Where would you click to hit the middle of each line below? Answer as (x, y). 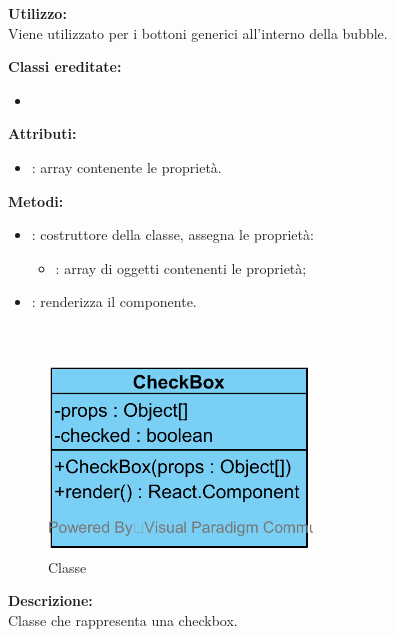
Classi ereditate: (65, 66)
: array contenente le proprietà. (126, 166)
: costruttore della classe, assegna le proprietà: (172, 234)
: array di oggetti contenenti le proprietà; (181, 267)
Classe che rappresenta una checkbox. (123, 619)
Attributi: (42, 133)
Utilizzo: (37, 13)
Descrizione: (50, 600)
